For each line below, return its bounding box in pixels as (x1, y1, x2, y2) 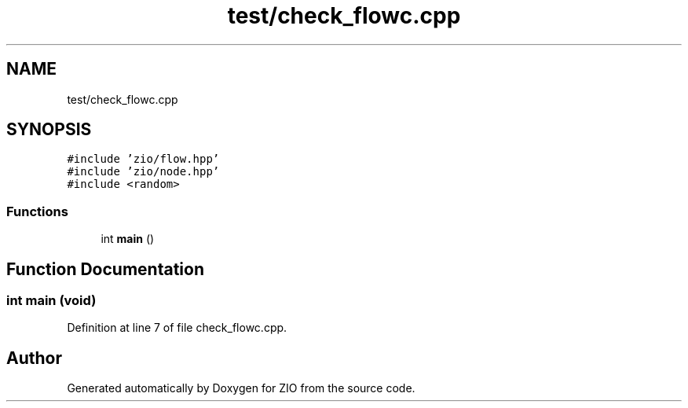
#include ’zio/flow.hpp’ (67, 153, 220, 166)
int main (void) (6, 292, 97, 309)
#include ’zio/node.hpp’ (67, 165, 220, 178)
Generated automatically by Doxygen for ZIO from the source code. (67, 381, 415, 395)
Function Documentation (6, 259, 204, 279)
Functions (6, 203, 68, 219)
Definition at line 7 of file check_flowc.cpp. (67, 321, 287, 335)
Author (6, 347, 62, 368)
